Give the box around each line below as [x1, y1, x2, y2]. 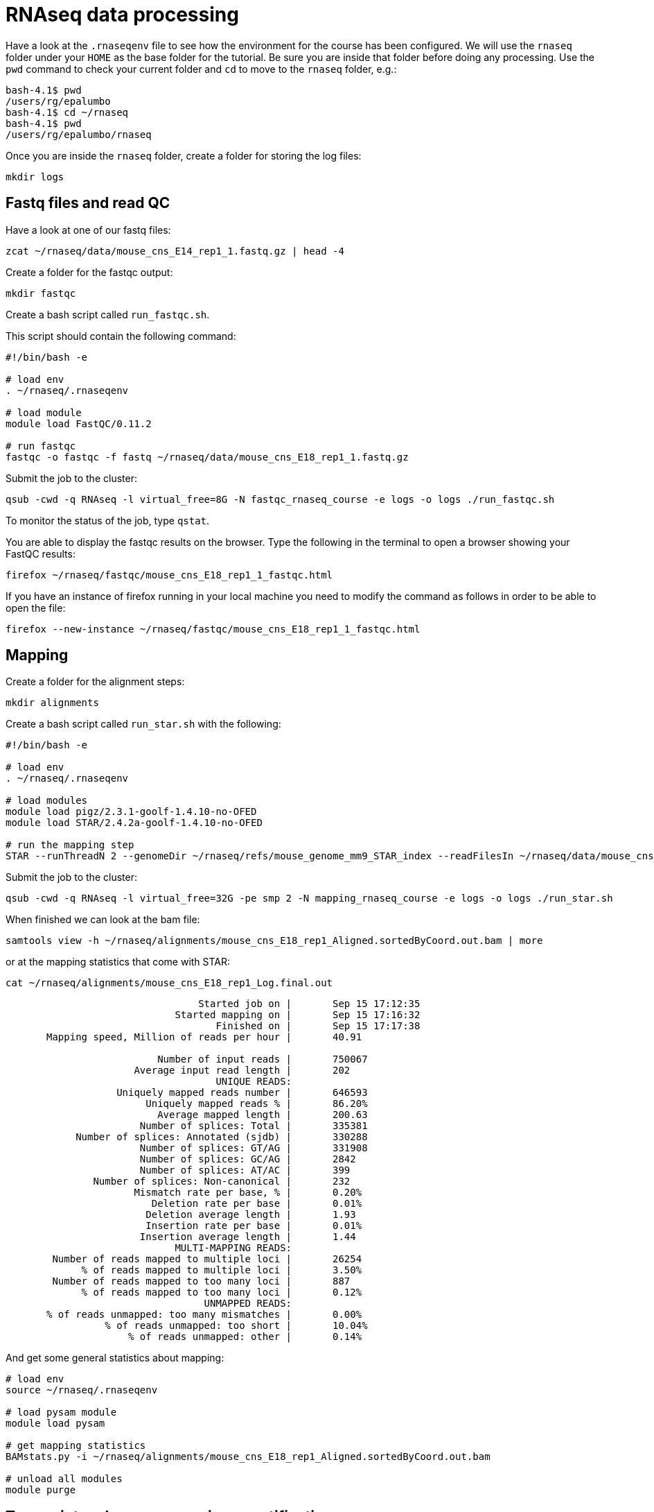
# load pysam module [6, 1407, 117, 1418]
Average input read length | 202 [134, 1065, 351, 1076]
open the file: [6, 601, 66, 614]
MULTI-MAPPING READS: [175, 1242, 292, 1254]
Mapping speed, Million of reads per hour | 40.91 [46, 1031, 362, 1043]
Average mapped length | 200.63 [157, 1109, 368, 1121]
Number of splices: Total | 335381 [139, 1120, 368, 1132]
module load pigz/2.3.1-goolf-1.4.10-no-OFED [6, 806, 257, 818]
